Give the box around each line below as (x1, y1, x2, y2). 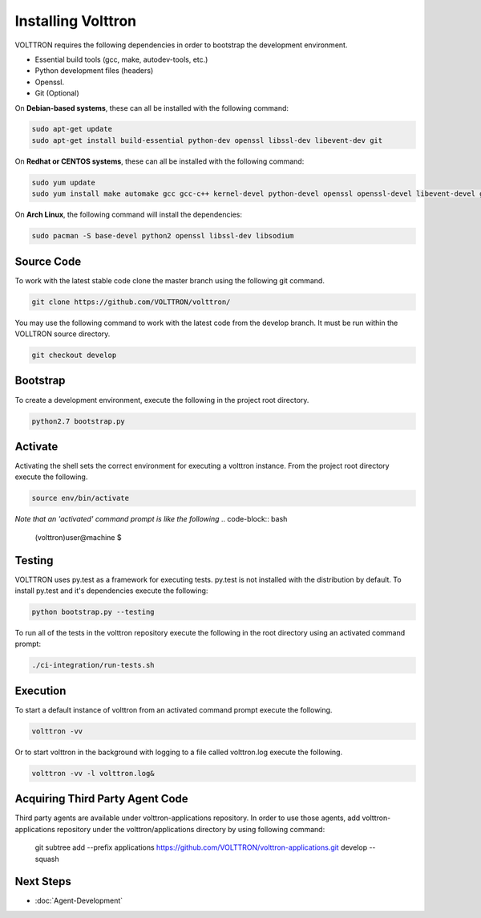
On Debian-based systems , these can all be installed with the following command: (14, 103, 289, 112)
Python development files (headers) (34, 66, 154, 75)
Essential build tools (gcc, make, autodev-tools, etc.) (34, 55, 208, 64)
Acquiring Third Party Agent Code (14, 792, 188, 806)
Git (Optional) (34, 88, 79, 98)
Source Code (14, 254, 82, 268)
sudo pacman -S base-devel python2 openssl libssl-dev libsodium (31, 231, 294, 241)
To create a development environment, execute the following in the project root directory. (14, 395, 309, 404)
